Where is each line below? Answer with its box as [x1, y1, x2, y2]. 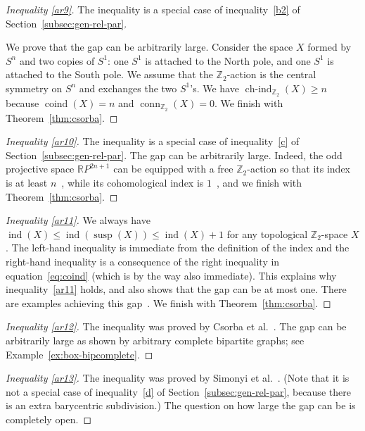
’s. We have [190, 80, 239, 95]
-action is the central [226, 67, 316, 82]
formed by [307, 39, 352, 54]
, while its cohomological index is [61, 175, 204, 190]
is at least [6, 175, 48, 190]
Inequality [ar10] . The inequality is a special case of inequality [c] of [6, 134, 300, 149]
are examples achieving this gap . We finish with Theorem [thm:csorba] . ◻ [6, 295, 331, 310]
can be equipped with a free [113, 161, 233, 176]
